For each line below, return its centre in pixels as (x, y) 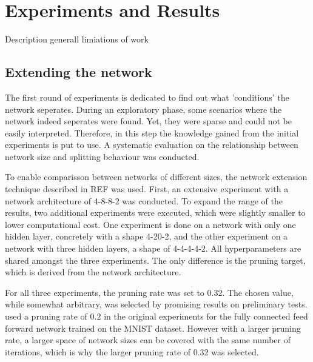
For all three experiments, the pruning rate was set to (105, 292)
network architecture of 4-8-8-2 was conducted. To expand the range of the (144, 200)
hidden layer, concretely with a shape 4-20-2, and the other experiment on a (146, 236)
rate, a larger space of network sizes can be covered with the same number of (148, 340)
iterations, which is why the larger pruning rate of (98, 351)
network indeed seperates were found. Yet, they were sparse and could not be (148, 121)
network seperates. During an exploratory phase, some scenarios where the (143, 109)
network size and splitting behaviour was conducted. (102, 156)
